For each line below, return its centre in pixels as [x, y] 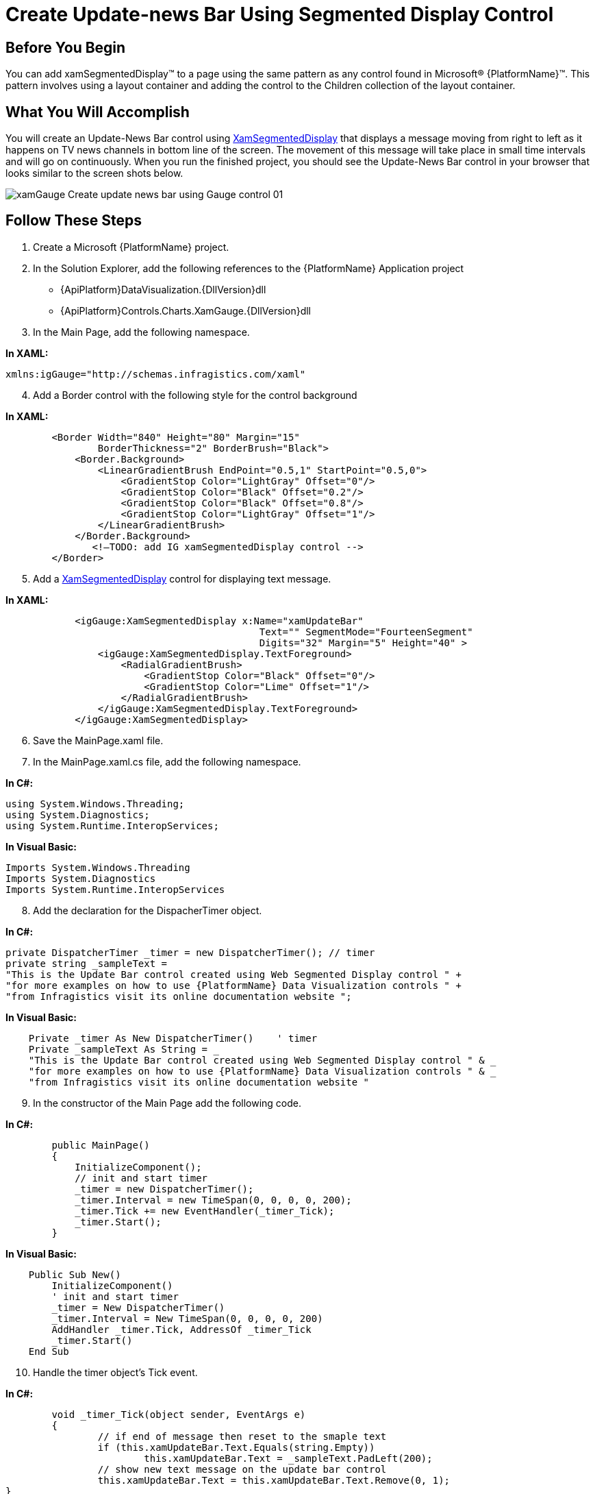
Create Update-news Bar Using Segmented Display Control [280, 14]
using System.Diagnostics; [78, 815]
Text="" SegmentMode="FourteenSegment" [366, 632]
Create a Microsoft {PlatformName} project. [131, 247]
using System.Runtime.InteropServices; [112, 825]
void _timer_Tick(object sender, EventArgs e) [179, 1414]
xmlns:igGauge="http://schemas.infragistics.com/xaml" [156, 374]
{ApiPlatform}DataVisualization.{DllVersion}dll [163, 289]
